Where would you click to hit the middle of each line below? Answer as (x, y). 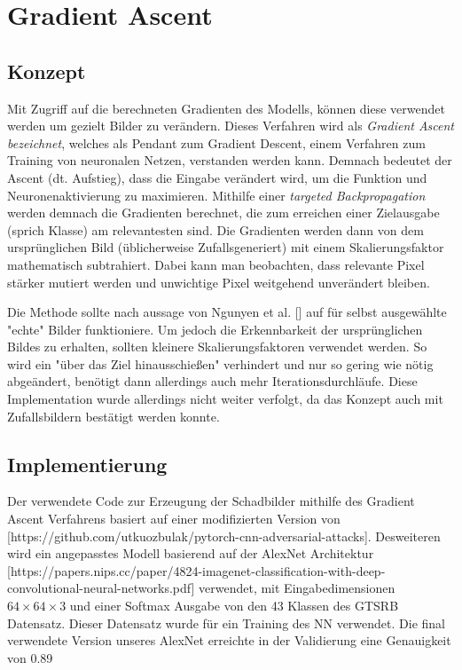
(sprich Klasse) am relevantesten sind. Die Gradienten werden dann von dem (215, 229)
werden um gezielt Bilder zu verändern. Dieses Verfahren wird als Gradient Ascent (231, 126)
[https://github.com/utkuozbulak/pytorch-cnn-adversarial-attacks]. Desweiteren (224, 536)
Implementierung (87, 464)
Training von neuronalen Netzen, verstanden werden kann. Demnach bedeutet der (230, 160)
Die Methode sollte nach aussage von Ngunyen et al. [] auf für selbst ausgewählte (227, 312)
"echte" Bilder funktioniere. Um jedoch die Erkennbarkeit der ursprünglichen (215, 329)
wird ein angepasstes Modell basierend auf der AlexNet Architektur (191, 553)
